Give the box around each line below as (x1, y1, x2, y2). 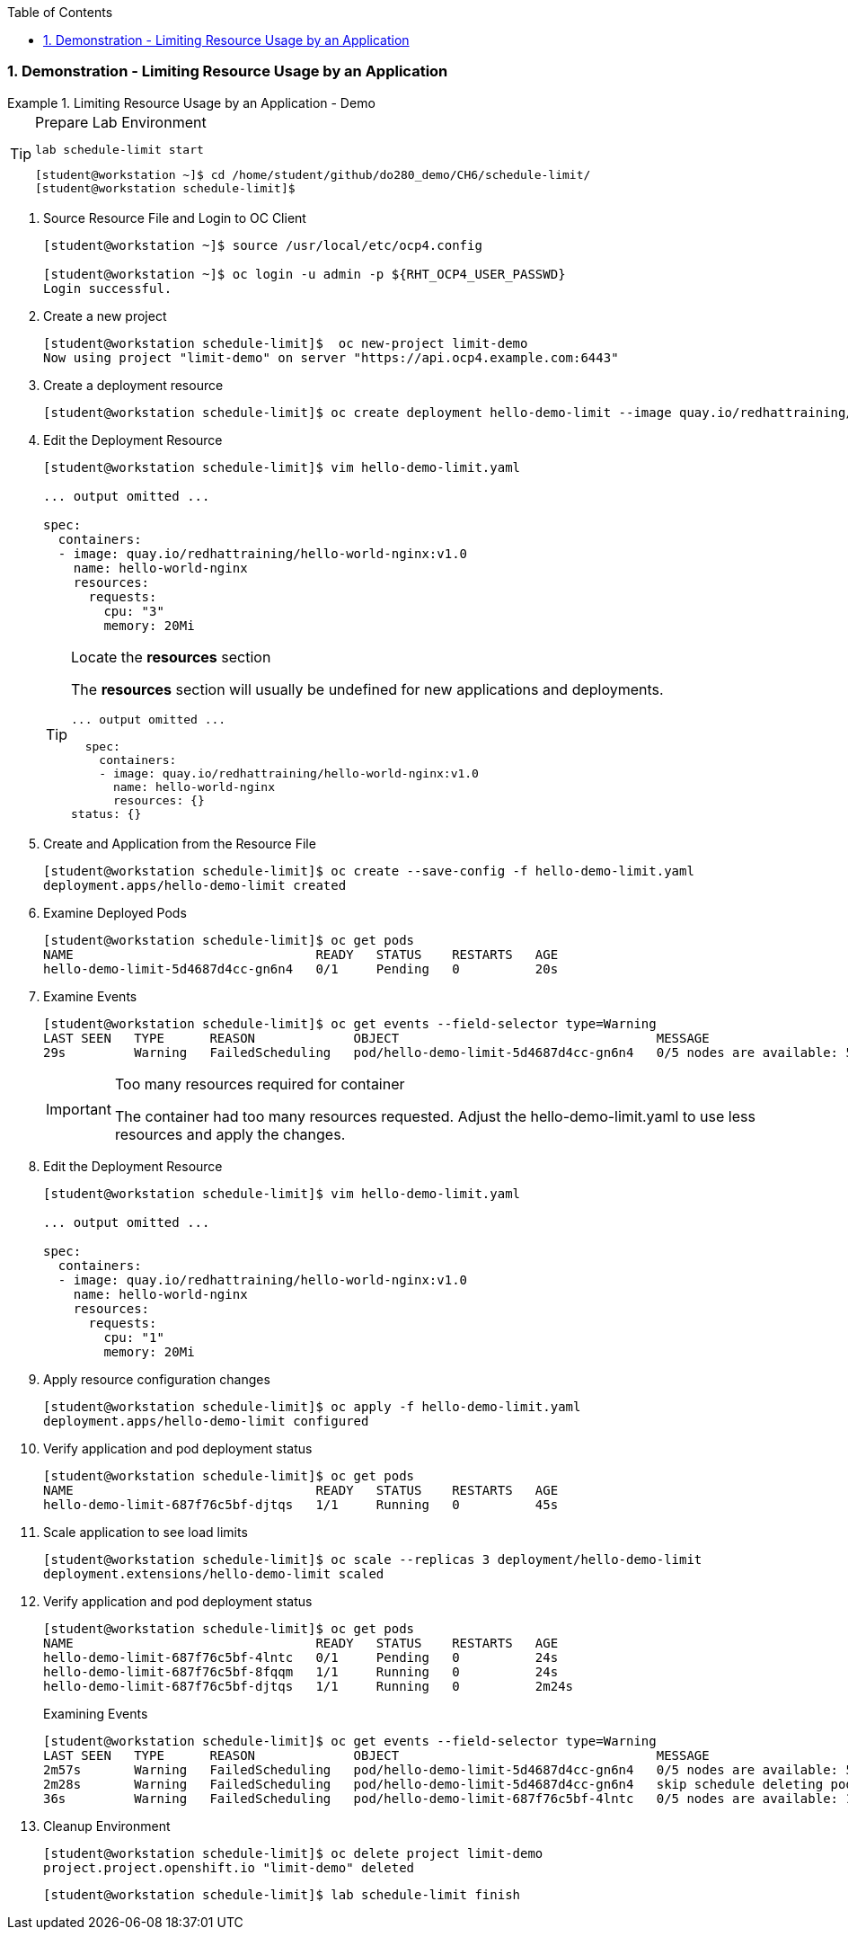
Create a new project (43, 307, 167, 324)
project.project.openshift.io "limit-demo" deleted (43, 1860, 415, 1875)
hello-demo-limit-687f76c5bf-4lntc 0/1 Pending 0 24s (43, 1649, 559, 1665)
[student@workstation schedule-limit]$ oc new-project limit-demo (43, 335, 528, 351)
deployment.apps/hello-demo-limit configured (43, 1413, 369, 1428)
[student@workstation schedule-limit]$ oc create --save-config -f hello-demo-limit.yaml (43, 863, 694, 878)
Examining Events (43, 1705, 148, 1721)
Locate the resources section (71, 647, 271, 666)
